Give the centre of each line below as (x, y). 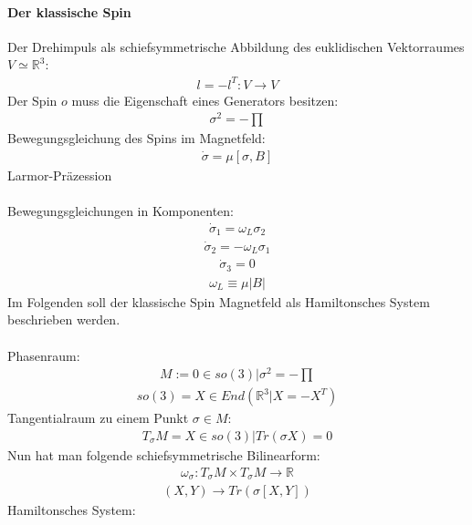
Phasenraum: (44, 355)
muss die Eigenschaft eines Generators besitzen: (205, 100)
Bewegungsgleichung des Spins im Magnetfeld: (136, 138)
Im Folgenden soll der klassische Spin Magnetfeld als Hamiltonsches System (219, 301)
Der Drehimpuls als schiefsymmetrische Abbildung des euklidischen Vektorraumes (236, 46)
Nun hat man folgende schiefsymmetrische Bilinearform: (164, 454)
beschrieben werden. (64, 319)
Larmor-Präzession (60, 175)
